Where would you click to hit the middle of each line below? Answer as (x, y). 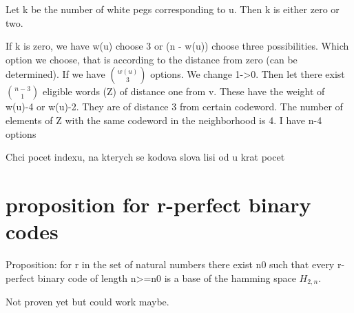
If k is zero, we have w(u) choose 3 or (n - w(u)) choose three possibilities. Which (177, 46)
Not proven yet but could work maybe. (87, 302)
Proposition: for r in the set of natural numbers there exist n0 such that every (170, 264)
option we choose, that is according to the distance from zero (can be (152, 59)
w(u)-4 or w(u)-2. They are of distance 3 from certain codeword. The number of (174, 107)
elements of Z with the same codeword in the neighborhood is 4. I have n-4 (164, 120)
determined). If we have (55, 74)
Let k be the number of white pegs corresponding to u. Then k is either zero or (173, 9)
